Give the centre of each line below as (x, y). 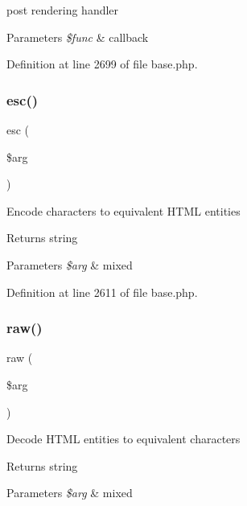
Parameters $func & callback (78, 37)
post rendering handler (63, 10)
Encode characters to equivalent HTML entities (123, 210)
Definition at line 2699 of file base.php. (102, 64)
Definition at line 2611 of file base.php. (102, 292)
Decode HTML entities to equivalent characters (123, 439)
